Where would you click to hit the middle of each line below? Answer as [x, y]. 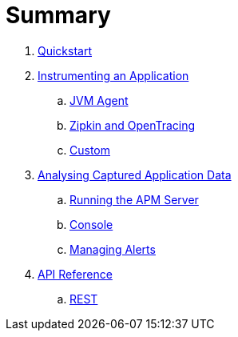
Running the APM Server [134, 199]
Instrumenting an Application [113, 75]
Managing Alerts [113, 249]
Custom [90, 150]
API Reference [75, 274]
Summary [58, 15]
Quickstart [65, 50]
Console [91, 224]
